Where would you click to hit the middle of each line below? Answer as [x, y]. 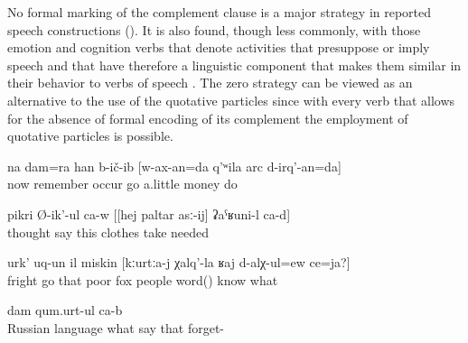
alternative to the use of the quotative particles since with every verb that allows [231, 100]
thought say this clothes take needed [108, 232]
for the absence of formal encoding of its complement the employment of [208, 118]
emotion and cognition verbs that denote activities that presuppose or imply [219, 47]
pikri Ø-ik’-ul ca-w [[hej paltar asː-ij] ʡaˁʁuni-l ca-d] [149, 213]
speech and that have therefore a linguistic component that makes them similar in [234, 65]
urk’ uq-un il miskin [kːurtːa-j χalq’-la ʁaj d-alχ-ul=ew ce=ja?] [179, 262]
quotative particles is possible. [90, 136]
